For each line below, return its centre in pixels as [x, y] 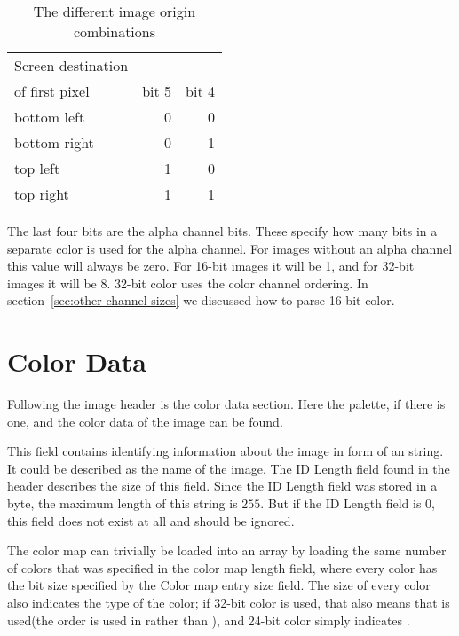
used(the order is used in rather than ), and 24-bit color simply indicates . [209, 620]
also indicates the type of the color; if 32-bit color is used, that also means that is [229, 603]
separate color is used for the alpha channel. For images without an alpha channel [230, 248]
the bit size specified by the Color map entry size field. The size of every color [219, 585]
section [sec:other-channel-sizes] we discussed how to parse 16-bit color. [201, 300]
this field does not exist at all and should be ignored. [151, 520]
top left [37, 168]
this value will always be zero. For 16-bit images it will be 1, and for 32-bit [211, 266]
